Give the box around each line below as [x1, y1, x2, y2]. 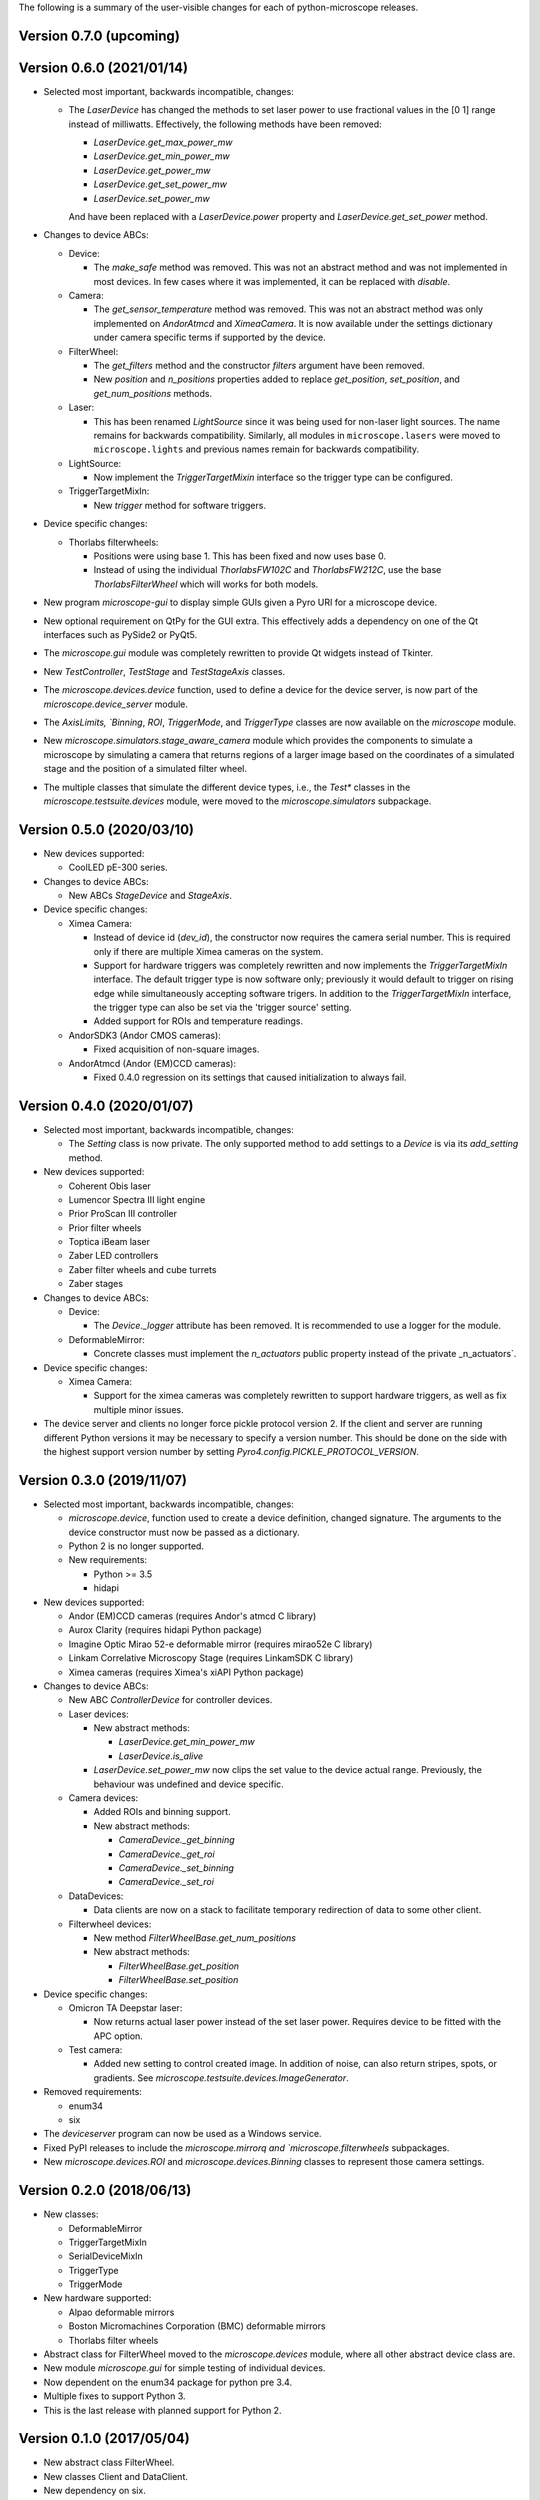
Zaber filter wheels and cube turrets [68, 1263, 217, 1275]
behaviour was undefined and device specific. [93, 1778, 284, 1790]
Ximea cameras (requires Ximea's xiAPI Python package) [68, 1666, 304, 1678]
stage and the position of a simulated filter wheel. [43, 763, 247, 775]
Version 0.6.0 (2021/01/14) [18, 59, 189, 76]
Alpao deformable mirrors [68, 2306, 175, 2318]
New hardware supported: [43, 2292, 152, 2304]
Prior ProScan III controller [68, 1208, 178, 1220]
